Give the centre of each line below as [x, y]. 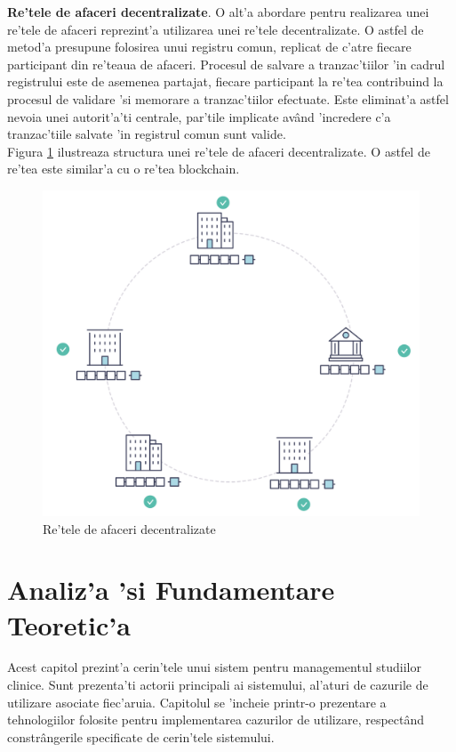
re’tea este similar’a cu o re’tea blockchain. [124, 169]
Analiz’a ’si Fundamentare [171, 590]
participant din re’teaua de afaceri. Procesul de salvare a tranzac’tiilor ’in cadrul [226, 64]
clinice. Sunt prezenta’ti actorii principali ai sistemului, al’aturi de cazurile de [218, 685]
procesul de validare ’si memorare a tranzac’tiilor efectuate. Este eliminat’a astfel [228, 98]
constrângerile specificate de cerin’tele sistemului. [141, 736]
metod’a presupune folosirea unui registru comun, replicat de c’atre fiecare [209, 47]
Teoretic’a [69, 624]
